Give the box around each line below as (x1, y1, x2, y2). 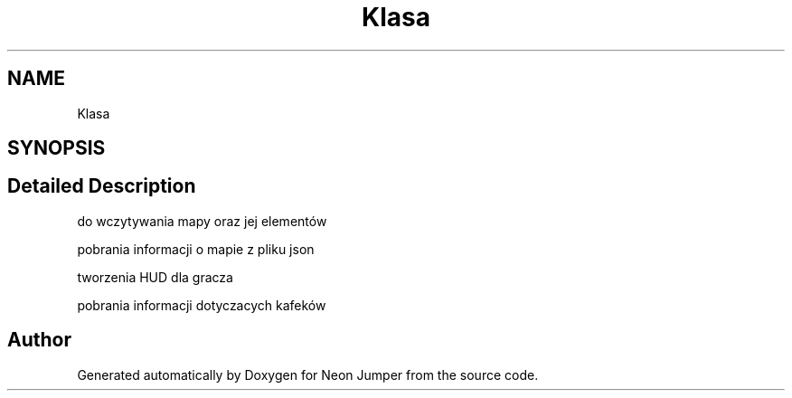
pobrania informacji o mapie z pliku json (77, 241, 315, 257)
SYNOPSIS (7, 137, 106, 160)
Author (7, 328, 71, 352)
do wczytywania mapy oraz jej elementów (77, 213, 327, 229)
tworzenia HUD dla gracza (77, 269, 233, 285)
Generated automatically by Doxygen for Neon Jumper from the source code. (77, 366, 539, 383)
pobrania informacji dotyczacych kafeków (77, 297, 326, 313)
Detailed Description (7, 175, 196, 198)
